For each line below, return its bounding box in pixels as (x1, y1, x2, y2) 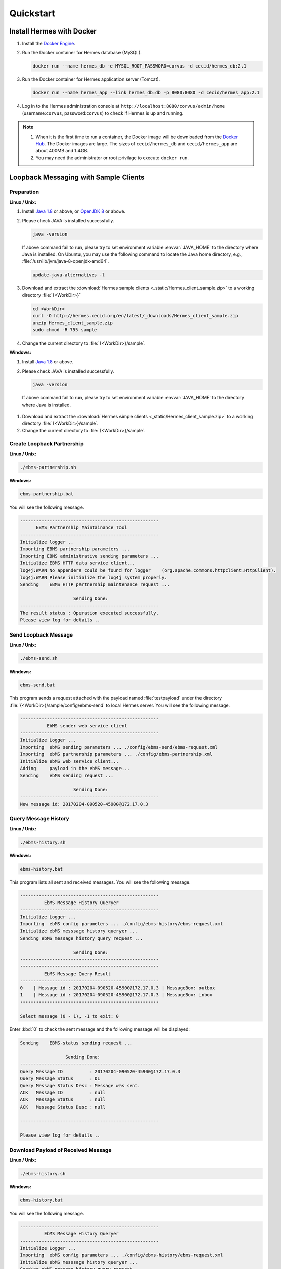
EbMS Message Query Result (44, 971, 111, 977)
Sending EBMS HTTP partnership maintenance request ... (20, 582, 170, 587)
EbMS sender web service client (46, 723, 127, 728)
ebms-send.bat (20, 682, 55, 688)
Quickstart (9, 8, 56, 19)
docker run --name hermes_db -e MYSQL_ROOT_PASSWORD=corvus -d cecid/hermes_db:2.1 (32, 63, 247, 69)
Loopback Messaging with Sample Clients (9, 173, 145, 181)
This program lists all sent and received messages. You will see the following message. (9, 879, 191, 885)
